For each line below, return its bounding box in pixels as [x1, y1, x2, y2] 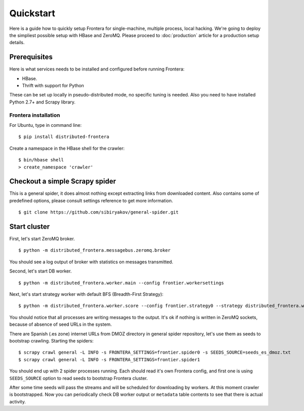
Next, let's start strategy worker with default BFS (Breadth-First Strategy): [9, 291, 164, 297]
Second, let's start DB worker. [9, 268, 72, 274]
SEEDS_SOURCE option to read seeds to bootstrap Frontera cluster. [9, 375, 148, 381]
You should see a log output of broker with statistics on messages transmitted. [9, 259, 173, 265]
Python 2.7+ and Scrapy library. [9, 99, 76, 105]
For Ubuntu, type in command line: [9, 122, 82, 128]
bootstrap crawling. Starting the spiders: [9, 338, 94, 344]
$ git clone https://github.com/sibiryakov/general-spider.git [18, 210, 179, 215]
